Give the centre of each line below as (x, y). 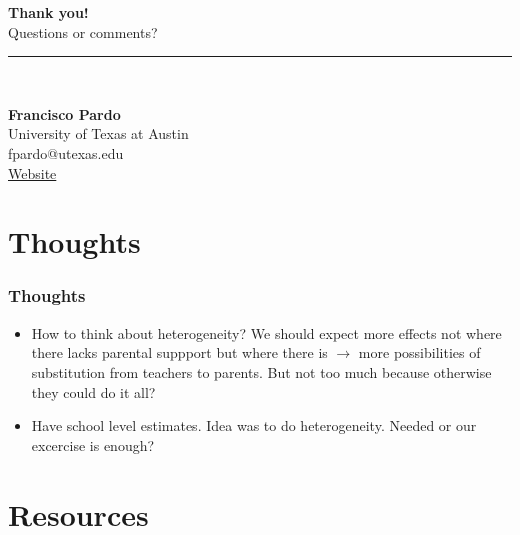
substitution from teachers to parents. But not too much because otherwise (261, 371)
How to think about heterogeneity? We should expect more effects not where (266, 332)
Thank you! (48, 12)
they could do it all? (93, 391)
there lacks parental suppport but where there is (179, 352)
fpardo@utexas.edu (66, 152)
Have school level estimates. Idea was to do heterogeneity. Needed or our (254, 425)
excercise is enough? (93, 444)
